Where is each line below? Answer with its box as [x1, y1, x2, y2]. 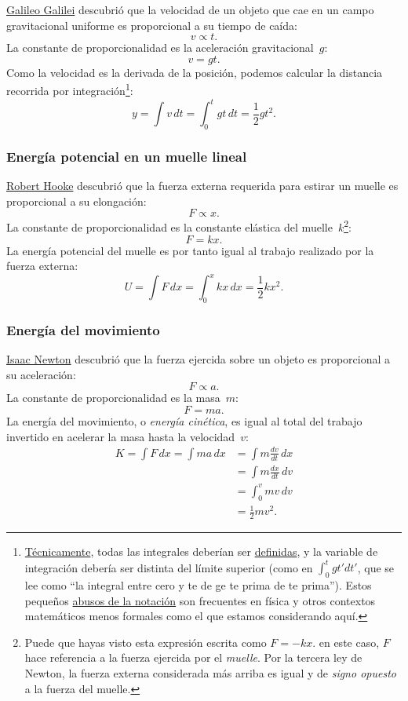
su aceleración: [6, 366, 76, 382]
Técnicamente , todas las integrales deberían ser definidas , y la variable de [24, 543, 378, 560]
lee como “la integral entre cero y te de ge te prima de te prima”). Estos [24, 576, 372, 593]
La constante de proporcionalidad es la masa [6, 389, 220, 406]
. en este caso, [312, 633, 380, 650]
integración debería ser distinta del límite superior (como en [24, 559, 313, 575]
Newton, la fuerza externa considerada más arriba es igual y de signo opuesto [24, 664, 396, 681]
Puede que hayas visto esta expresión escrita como [24, 633, 267, 650]
